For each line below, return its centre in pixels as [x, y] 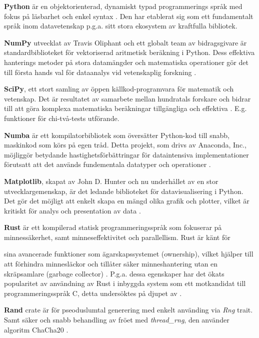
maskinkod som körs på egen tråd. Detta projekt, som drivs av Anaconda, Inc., [125, 145]
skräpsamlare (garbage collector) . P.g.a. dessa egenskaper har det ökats [114, 273]
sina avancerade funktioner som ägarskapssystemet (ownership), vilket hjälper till [129, 254]
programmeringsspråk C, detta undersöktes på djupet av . [93, 293]
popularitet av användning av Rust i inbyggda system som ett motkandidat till [125, 283]
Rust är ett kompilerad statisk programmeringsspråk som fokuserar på [113, 227]
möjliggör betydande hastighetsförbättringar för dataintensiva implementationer [126, 154]
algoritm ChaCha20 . [36, 329]
